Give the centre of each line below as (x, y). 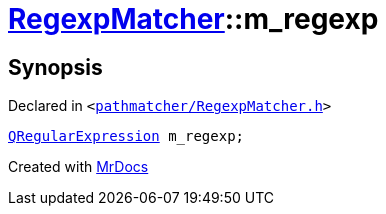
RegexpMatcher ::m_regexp (193, 19)
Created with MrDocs (78, 167)
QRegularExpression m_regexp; (126, 136)
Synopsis (55, 67)
